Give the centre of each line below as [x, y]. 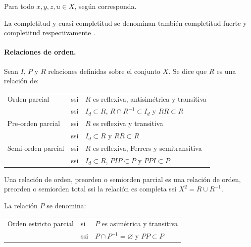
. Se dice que [188, 71]
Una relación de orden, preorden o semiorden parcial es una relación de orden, [123, 179]
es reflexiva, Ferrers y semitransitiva [147, 148]
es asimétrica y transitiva [140, 223]
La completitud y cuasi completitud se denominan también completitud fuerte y [125, 23]
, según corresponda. [105, 6]
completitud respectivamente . [50, 32]
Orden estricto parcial [41, 223]
